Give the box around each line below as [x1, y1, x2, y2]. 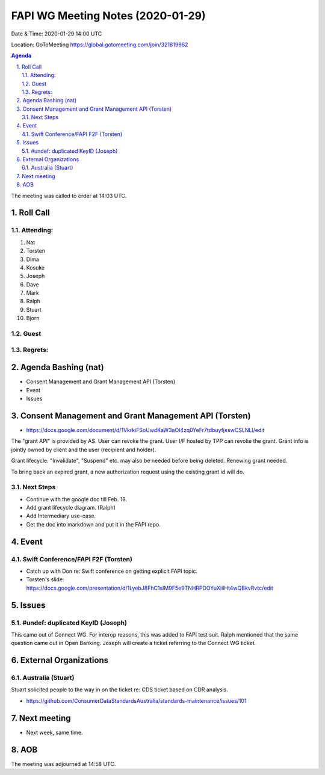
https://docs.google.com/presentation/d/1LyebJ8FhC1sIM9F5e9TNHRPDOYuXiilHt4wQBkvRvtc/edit [26, 584, 274, 591]
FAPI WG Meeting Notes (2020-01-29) [11, 9, 206, 22]
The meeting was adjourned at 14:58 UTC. [11, 760, 116, 767]
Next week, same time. [26, 729, 84, 736]
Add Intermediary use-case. [26, 512, 96, 520]
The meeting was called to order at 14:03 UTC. [11, 192, 127, 199]
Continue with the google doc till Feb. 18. [26, 495, 128, 502]
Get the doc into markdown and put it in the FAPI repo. [26, 520, 161, 528]
